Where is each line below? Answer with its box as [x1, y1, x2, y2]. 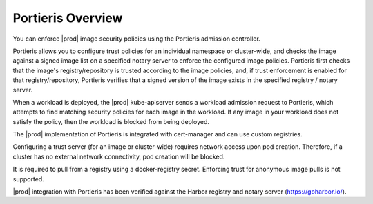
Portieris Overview [12, 10, 123, 25]
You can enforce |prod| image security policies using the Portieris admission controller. [12, 34, 260, 43]
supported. [12, 174, 44, 183]
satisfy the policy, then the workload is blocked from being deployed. [12, 117, 210, 125]
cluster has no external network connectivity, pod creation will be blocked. [12, 152, 225, 161]
